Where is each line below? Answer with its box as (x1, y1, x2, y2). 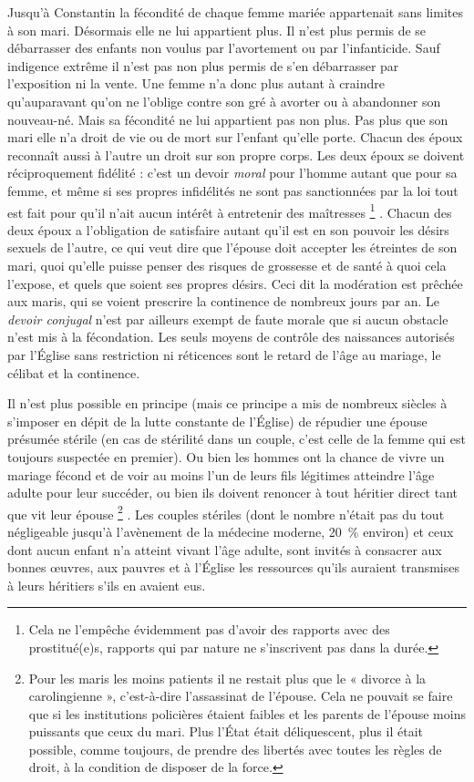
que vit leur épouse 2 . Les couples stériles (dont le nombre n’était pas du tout (7, 501, 445, 523)
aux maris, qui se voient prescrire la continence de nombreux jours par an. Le (7, 292, 440, 311)
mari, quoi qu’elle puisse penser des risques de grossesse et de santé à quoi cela (7, 255, 447, 274)
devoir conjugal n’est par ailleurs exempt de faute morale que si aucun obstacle (7, 309, 448, 328)
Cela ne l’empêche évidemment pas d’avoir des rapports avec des (28, 620, 390, 639)
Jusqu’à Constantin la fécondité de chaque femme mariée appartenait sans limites (7, 3, 463, 21)
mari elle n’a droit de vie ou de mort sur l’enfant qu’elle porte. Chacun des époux (7, 128, 463, 147)
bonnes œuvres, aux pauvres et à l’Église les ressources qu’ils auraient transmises (7, 558, 459, 577)
